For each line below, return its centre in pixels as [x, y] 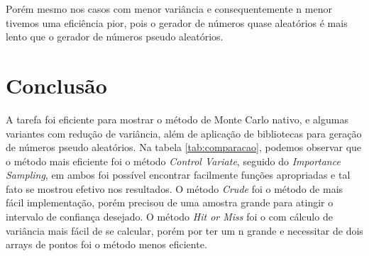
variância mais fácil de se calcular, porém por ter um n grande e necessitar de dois [184, 230]
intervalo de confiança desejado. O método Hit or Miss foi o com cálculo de [169, 217]
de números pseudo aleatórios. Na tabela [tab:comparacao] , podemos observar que [184, 147]
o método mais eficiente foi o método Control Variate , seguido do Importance [173, 161]
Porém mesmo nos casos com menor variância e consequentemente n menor [169, 9]
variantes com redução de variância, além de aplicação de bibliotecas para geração [184, 133]
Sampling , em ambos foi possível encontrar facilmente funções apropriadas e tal [178, 175]
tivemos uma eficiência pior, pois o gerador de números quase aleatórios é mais [177, 22]
